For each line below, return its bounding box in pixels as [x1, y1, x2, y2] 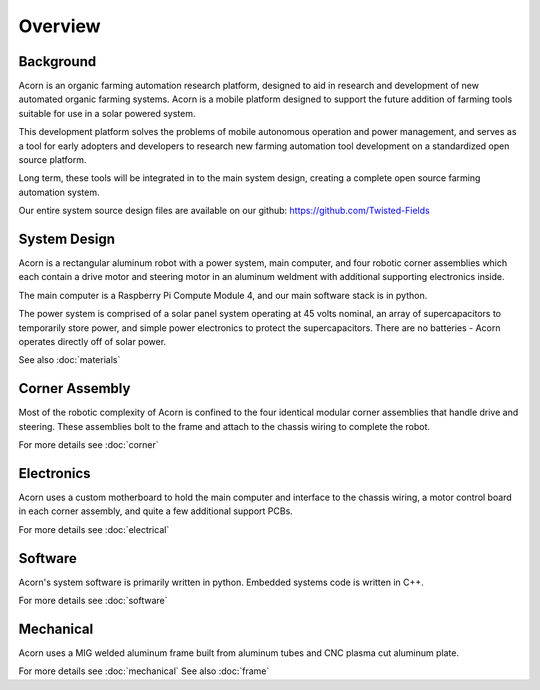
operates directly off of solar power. [18, 336, 167, 348]
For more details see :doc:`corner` [18, 439, 159, 451]
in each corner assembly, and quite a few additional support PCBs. [18, 505, 294, 517]
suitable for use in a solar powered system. [18, 107, 196, 119]
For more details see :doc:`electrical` [18, 523, 170, 535]
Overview [18, 15, 101, 37]
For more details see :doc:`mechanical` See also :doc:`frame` [18, 665, 270, 677]
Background [18, 53, 97, 70]
